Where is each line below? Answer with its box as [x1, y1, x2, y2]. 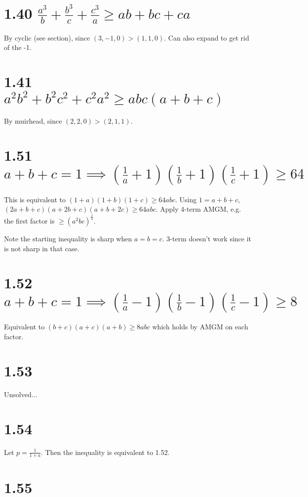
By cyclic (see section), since [4, 32, 90, 43]
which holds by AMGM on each [152, 321, 248, 332]
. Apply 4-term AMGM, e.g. [155, 204, 241, 214]
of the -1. [4, 42, 32, 52]
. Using [175, 194, 197, 204]
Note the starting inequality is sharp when [4, 233, 132, 244]
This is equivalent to [4, 194, 66, 204]
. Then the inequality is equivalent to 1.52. [40, 447, 170, 457]
